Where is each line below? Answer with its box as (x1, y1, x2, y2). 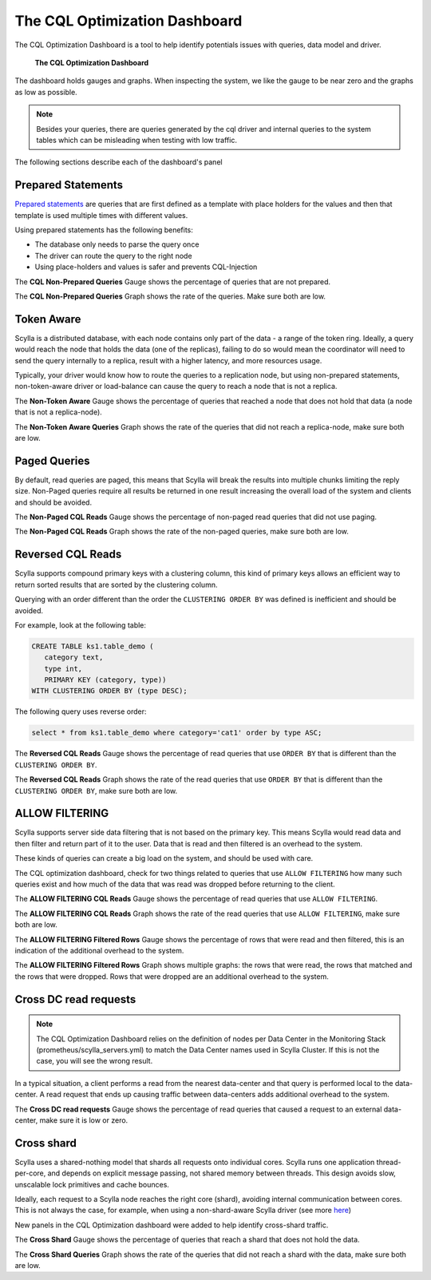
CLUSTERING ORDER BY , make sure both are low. (14, 786, 178, 795)
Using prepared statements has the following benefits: (14, 224, 193, 235)
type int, (44, 664, 83, 673)
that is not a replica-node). (14, 407, 103, 417)
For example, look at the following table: (14, 620, 147, 630)
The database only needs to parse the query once (34, 240, 200, 249)
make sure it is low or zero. (39, 1115, 129, 1125)
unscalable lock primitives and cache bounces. (14, 1179, 169, 1189)
